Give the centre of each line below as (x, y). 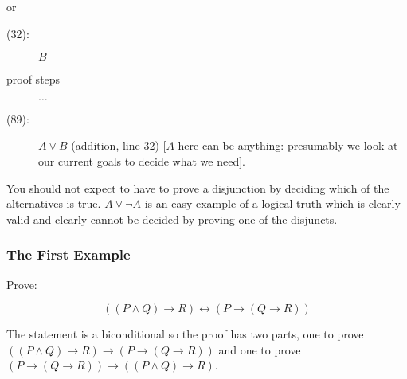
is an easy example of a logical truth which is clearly (272, 203)
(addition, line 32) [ (119, 145)
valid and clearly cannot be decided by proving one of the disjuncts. (172, 219)
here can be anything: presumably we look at (288, 145)
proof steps (33, 79)
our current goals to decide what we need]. (142, 160)
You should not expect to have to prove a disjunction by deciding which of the (198, 188)
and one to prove (260, 349)
